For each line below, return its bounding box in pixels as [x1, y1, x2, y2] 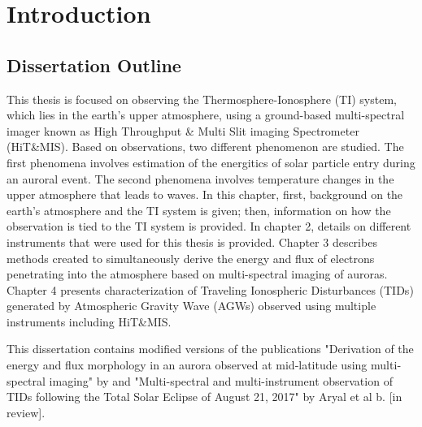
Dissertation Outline [7, 52, 181, 77]
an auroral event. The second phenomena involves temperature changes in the [7, 170, 394, 187]
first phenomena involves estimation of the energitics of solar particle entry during [7, 153, 415, 170]
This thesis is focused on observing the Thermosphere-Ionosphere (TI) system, [7, 90, 397, 107]
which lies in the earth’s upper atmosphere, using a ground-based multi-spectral [7, 106, 405, 123]
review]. [7, 403, 46, 421]
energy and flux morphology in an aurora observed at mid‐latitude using [7, 356, 368, 373]
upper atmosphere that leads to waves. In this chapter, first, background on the [7, 186, 403, 203]
